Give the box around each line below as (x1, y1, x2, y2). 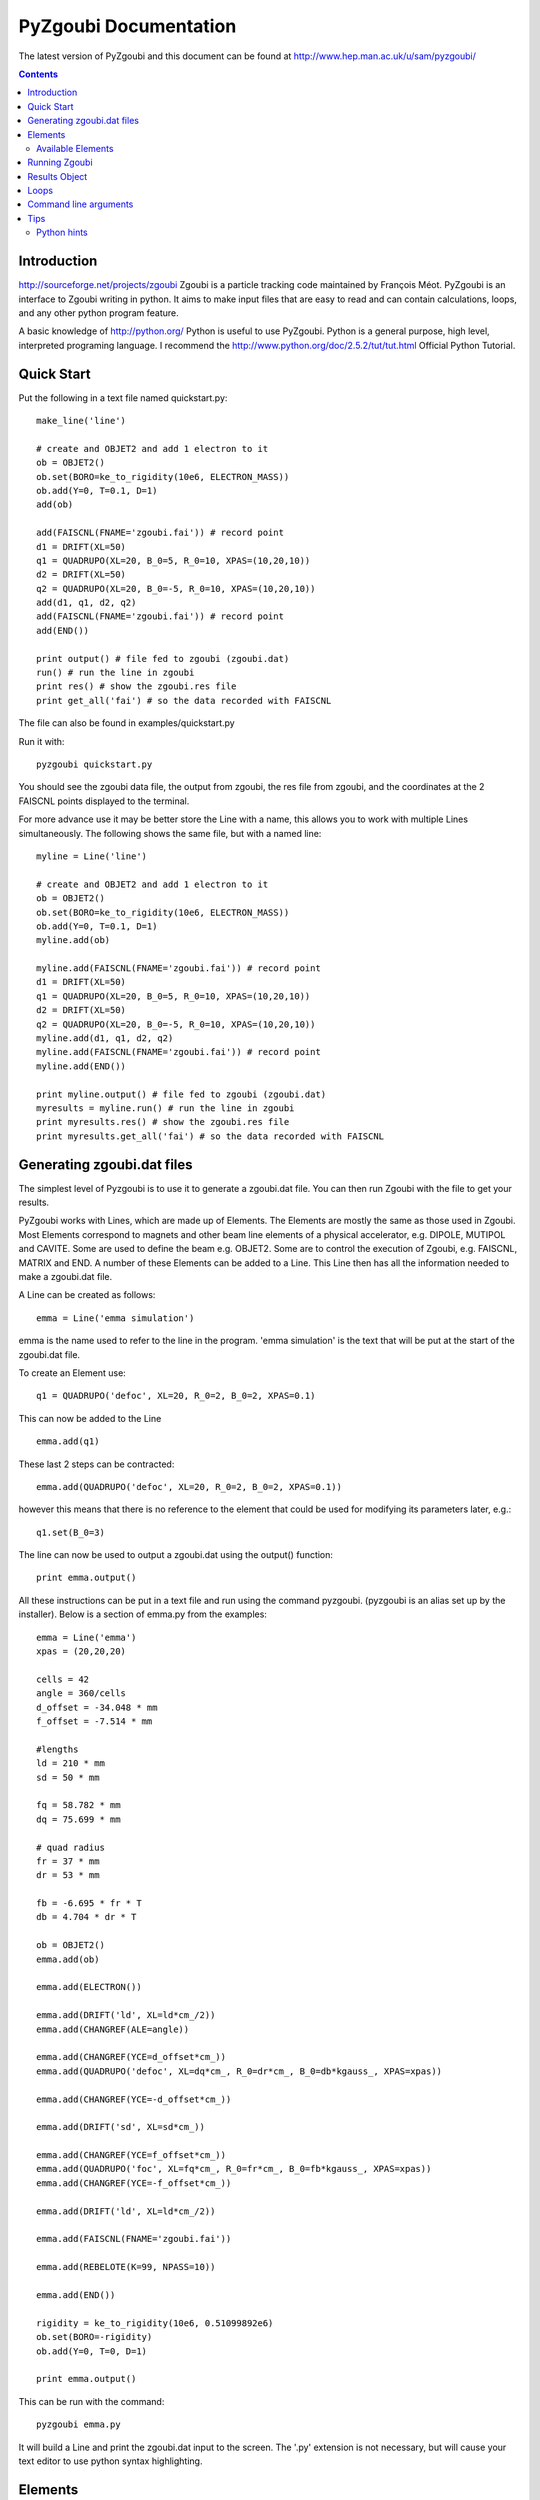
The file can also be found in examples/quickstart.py (18, 717, 235, 729)
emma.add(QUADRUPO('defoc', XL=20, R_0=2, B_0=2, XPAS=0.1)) (36, 1481, 342, 1492)
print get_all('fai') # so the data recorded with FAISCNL (36, 695, 332, 706)
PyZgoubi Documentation (18, 15, 237, 37)
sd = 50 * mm (36, 1771, 100, 1783)
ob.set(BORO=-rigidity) (36, 2331, 153, 2343)
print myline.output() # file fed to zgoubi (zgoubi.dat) (36, 1088, 327, 1100)
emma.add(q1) (36, 1436, 100, 1447)
